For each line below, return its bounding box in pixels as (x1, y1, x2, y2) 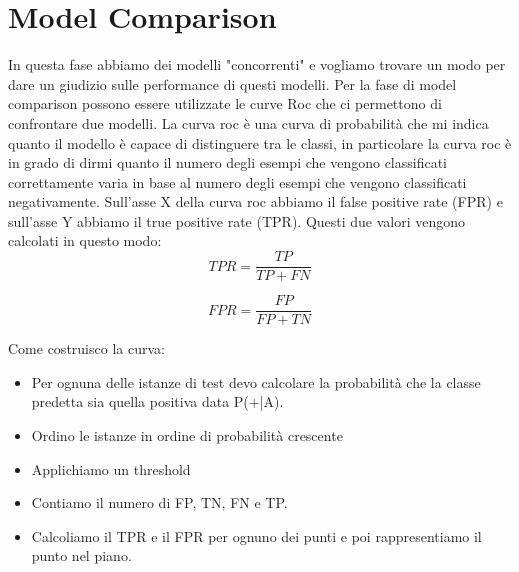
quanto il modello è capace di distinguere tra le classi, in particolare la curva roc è (8, 132, 512, 153)
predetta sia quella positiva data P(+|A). (31, 391, 284, 412)
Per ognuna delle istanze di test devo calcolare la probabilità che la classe (31, 371, 481, 392)
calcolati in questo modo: (8, 230, 162, 251)
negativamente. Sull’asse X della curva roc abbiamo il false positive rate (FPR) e (8, 191, 503, 212)
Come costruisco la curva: (8, 338, 165, 359)
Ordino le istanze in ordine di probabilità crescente (31, 424, 343, 445)
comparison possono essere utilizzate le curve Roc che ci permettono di (8, 93, 442, 114)
